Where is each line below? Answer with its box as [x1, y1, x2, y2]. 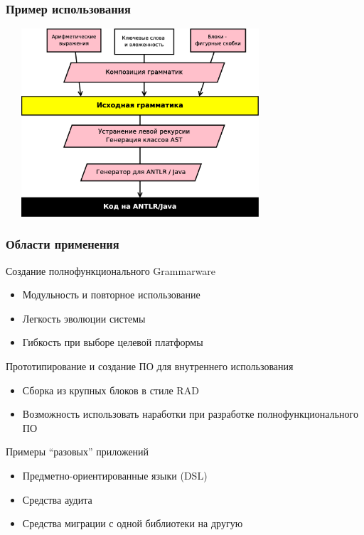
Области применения [6, 235, 119, 253]
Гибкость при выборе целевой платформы [22, 335, 203, 350]
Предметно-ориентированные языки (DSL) [22, 468, 208, 482]
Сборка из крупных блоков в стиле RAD [22, 382, 199, 397]
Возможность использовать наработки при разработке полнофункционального [22, 406, 358, 421]
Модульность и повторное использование [22, 287, 200, 302]
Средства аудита [22, 492, 92, 507]
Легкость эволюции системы [22, 310, 146, 325]
